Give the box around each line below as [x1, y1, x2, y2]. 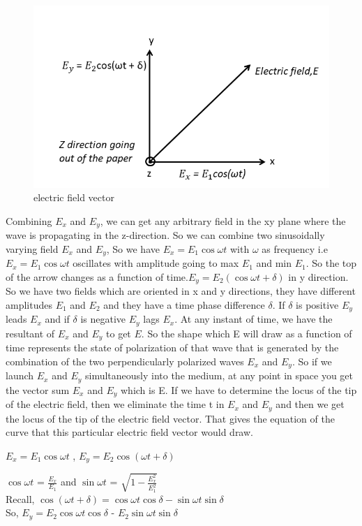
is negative [80, 312, 126, 326]
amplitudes [6, 297, 52, 312]
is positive [296, 297, 339, 312]
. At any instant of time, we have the [174, 312, 333, 326]
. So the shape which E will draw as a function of [141, 326, 352, 340]
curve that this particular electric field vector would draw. [6, 425, 253, 439]
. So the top [306, 256, 357, 270]
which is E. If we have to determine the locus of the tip [121, 382, 357, 397]
